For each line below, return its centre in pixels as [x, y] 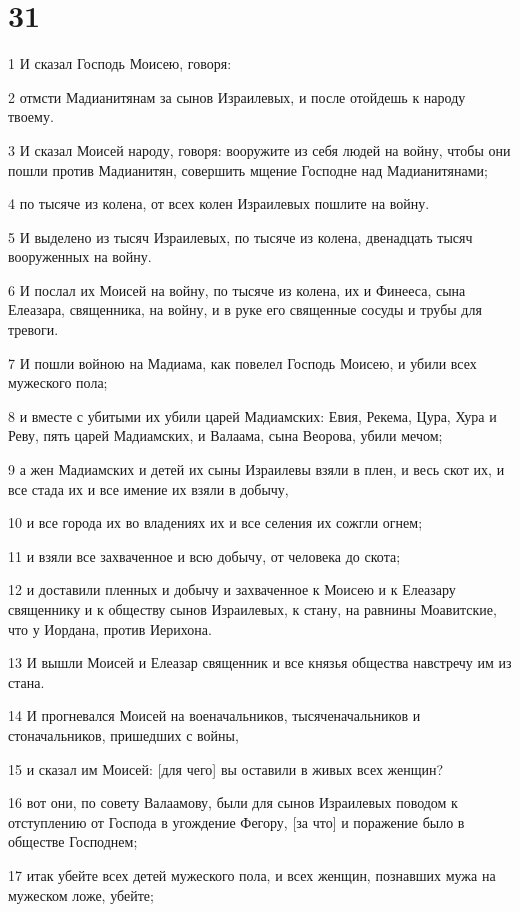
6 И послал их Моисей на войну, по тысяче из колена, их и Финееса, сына [237, 289]
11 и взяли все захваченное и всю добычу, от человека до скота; [204, 555]
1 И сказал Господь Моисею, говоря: [120, 63]
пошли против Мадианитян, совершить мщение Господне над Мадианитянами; [248, 169]
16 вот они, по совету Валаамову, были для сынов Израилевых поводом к [233, 802]
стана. [26, 681]
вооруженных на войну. [80, 256]
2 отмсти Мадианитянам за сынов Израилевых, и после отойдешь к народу [237, 96]
